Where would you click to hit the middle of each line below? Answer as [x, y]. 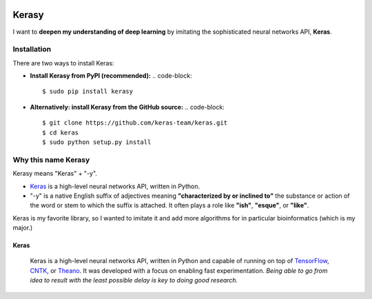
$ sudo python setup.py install [97, 142]
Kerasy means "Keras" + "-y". [55, 174]
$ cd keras [61, 132]
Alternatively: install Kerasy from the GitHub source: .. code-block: [127, 107]
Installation [32, 50]
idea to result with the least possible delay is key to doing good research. [134, 280]
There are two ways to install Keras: [63, 63]
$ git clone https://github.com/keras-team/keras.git [135, 123]
